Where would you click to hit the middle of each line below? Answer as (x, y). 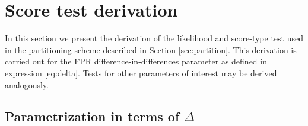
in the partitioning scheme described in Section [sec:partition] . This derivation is (151, 49)
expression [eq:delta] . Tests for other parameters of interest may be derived (141, 72)
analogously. (27, 84)
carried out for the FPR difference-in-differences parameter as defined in (136, 61)
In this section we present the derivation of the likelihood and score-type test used (154, 38)
